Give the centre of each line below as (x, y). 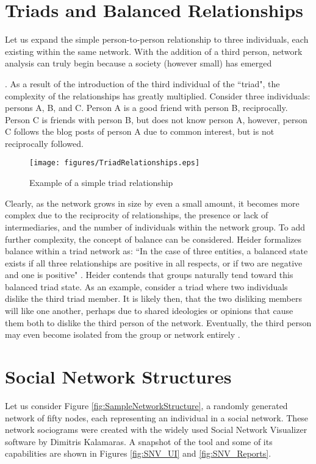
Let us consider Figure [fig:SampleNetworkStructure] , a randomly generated (146, 405)
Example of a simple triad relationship (101, 183)
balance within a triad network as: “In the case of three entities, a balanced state (156, 251)
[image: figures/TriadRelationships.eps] (115, 163)
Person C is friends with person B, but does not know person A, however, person (156, 119)
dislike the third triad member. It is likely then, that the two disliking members (153, 298)
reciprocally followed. (44, 143)
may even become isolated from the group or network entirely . (123, 334)
